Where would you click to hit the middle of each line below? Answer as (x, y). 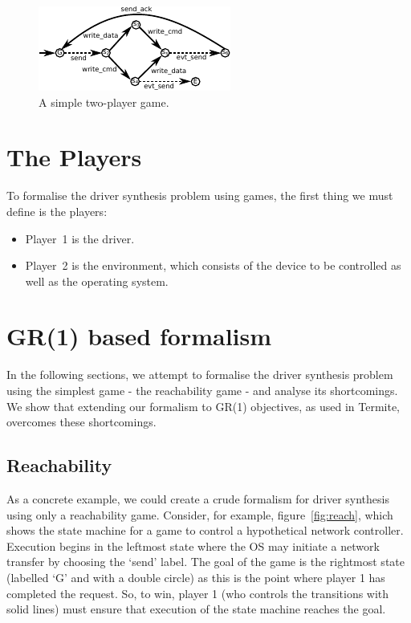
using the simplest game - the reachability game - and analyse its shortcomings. (202, 390)
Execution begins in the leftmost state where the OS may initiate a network (193, 546)
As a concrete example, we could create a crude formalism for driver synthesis (198, 498)
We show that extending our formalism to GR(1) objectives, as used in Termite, (203, 406)
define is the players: (57, 211)
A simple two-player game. (104, 102)
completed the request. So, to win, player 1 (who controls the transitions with (198, 593)
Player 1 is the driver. (80, 238)
